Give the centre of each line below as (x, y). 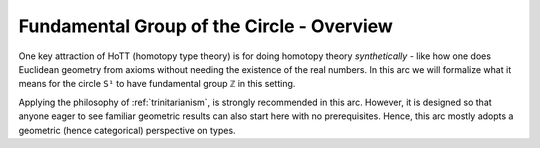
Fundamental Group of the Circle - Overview (206, 26)
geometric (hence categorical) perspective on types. (127, 130)
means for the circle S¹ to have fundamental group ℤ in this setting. (157, 84)
